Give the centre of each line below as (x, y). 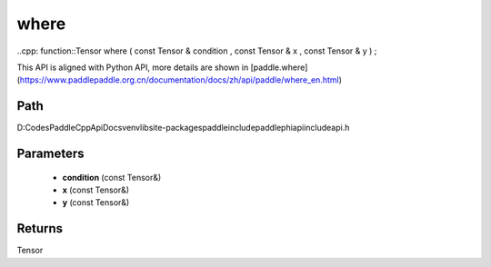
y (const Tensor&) (96, 203)
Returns (40, 228)
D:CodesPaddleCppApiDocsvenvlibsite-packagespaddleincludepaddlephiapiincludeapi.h (183, 128)
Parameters (50, 154)
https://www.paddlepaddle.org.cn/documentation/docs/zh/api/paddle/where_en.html (180, 80)
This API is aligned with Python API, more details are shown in (133, 67)
